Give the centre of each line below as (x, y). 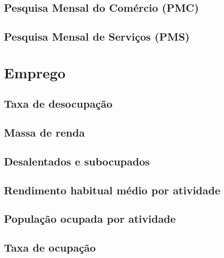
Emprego (35, 72)
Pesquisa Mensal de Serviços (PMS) (97, 36)
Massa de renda (44, 132)
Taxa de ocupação (50, 247)
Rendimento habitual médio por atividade (112, 190)
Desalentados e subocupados (77, 161)
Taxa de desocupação (58, 104)
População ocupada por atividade (90, 219)
